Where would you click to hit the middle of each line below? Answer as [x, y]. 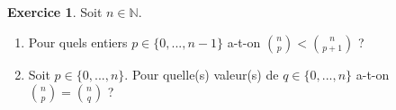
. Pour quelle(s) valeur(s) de [202, 74]
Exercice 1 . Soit [55, 12]
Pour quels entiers [78, 42]
